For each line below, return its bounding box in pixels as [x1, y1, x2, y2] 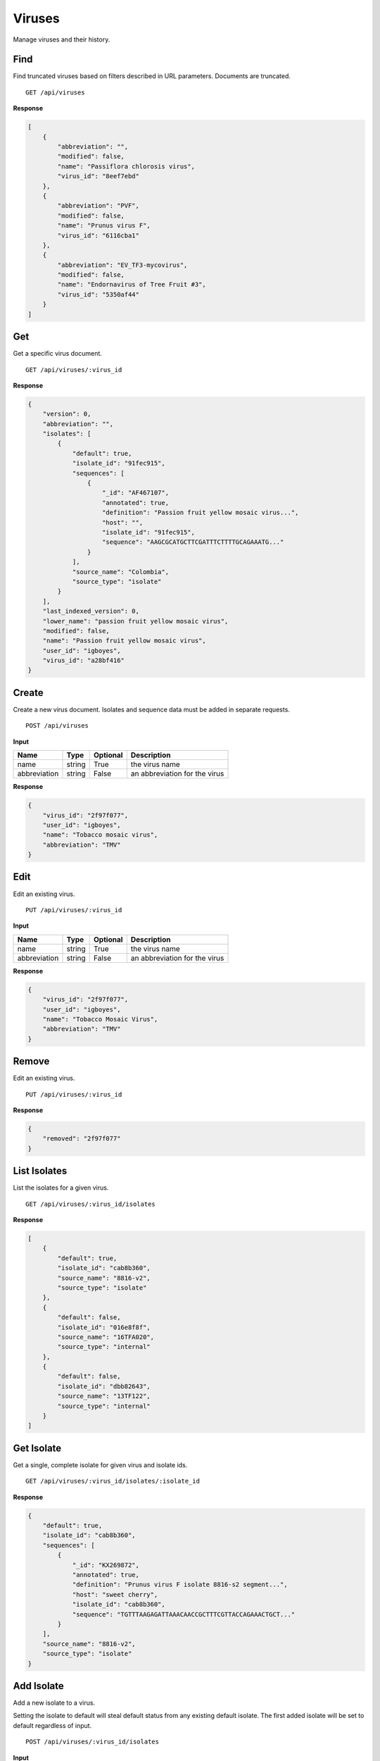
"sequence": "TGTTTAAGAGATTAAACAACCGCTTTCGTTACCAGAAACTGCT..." [72, 1610, 296, 1618]
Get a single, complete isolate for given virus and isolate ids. [13, 1460, 188, 1469]
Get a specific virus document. [13, 349, 102, 358]
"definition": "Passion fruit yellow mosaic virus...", [102, 509, 299, 517]
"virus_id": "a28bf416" [42, 657, 125, 665]
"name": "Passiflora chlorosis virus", [57, 162, 195, 170]
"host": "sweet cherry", [72, 1591, 158, 1598]
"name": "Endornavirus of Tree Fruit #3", [57, 280, 207, 289]
